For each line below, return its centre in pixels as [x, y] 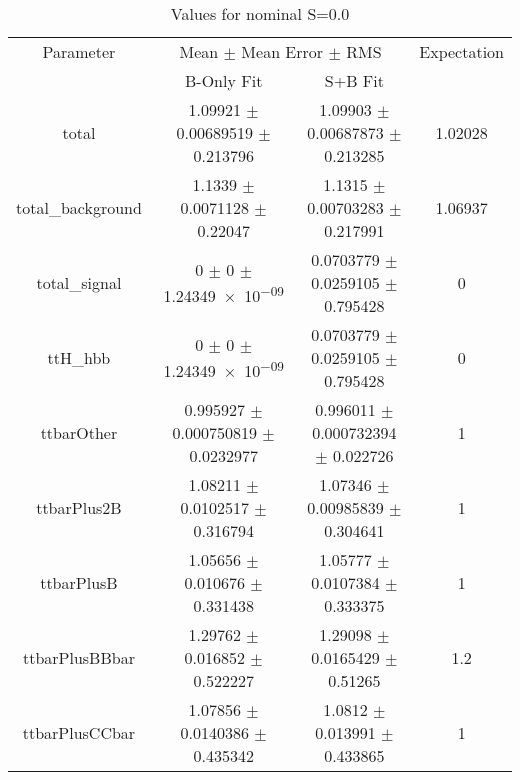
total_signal [79, 282]
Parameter [79, 51]
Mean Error [282, 51]
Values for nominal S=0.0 [260, 13]
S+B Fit [354, 80]
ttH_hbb [79, 357]
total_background [79, 207]
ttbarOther [79, 432]
